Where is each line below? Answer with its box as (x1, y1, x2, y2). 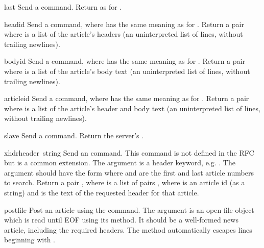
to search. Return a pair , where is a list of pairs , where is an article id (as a (4, 177, 245, 188)
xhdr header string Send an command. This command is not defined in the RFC (4, 147, 254, 158)
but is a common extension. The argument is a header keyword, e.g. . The (4, 157, 235, 168)
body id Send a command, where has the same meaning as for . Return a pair (4, 56, 245, 66)
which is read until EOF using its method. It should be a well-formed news (4, 214, 238, 225)
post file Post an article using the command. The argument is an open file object (4, 204, 254, 215)
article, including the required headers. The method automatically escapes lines (4, 224, 252, 235)
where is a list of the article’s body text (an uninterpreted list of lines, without (4, 65, 250, 76)
